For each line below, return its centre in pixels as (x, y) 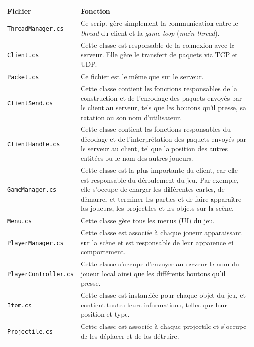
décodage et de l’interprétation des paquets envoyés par (164, 138)
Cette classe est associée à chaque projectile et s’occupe (164, 326)
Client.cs (23, 55)
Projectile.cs (30, 332)
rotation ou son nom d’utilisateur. (131, 117)
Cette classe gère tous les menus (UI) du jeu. (148, 220)
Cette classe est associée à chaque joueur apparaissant (161, 233)
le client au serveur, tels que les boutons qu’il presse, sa (163, 107)
